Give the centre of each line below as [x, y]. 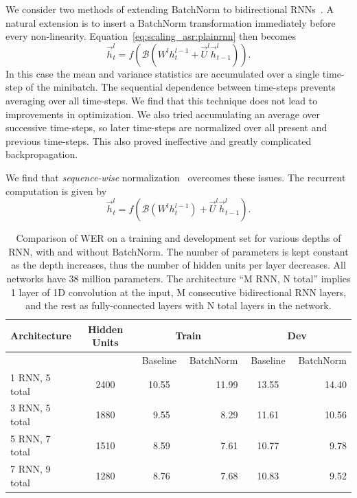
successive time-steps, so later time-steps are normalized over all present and [166, 127]
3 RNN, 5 [31, 408]
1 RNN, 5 [31, 377]
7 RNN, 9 [31, 469]
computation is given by [56, 191]
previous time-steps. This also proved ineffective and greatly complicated [159, 140]
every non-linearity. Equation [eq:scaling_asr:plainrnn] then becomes [151, 36]
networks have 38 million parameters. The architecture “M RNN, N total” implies [178, 278]
